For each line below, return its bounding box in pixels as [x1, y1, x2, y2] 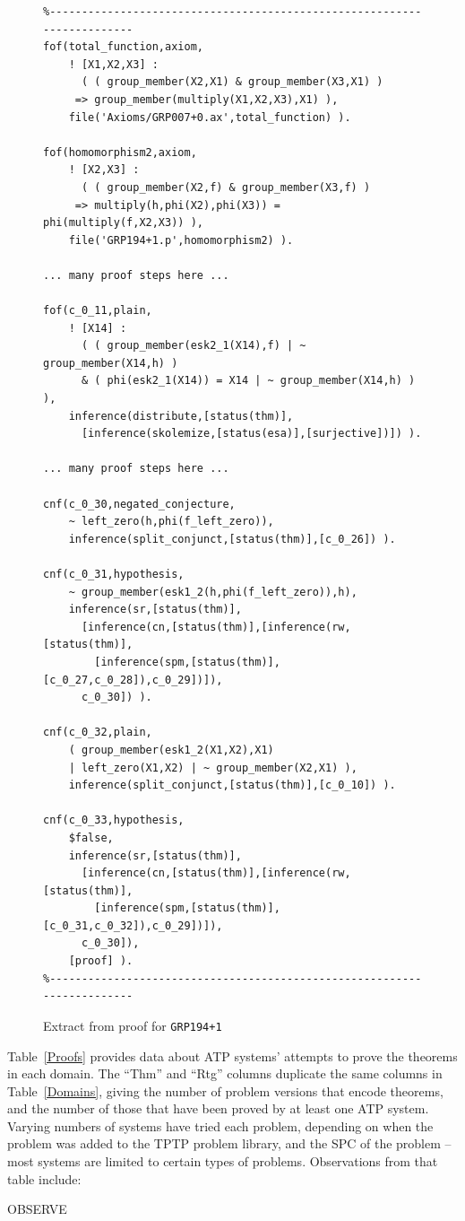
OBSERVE [7, 1199, 67, 1218]
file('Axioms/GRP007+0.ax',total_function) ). [68, 110, 351, 124]
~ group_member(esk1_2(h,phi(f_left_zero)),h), [68, 585, 357, 598]
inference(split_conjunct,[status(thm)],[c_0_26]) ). [68, 532, 396, 545]
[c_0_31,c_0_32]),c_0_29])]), [43, 919, 223, 932]
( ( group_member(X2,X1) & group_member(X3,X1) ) [81, 75, 383, 89]
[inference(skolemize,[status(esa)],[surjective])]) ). [81, 427, 422, 440]
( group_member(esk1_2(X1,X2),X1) [68, 743, 274, 756]
